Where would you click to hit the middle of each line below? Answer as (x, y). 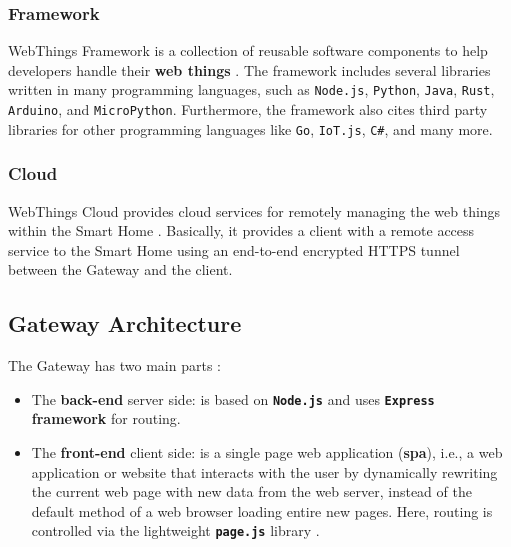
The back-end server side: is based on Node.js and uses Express (233, 398)
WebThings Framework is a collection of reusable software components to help (248, 50)
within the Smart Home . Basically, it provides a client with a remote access (241, 230)
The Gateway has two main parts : (114, 365)
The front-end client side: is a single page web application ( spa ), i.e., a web (267, 452)
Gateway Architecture (125, 323)
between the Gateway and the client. (120, 269)
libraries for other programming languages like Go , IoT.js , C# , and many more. (250, 128)
